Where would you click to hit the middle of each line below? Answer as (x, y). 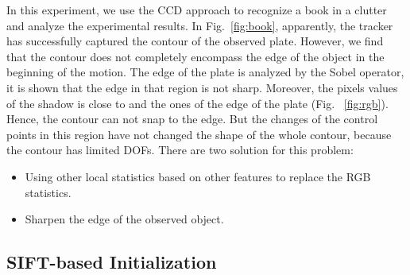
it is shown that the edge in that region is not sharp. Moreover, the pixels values (202, 87)
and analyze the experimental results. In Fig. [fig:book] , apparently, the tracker (200, 25)
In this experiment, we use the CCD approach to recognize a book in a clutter (197, 10)
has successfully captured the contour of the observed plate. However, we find (195, 41)
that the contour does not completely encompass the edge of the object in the (195, 56)
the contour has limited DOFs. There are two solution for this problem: (180, 150)
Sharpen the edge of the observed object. (124, 219)
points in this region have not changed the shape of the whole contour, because (199, 134)
